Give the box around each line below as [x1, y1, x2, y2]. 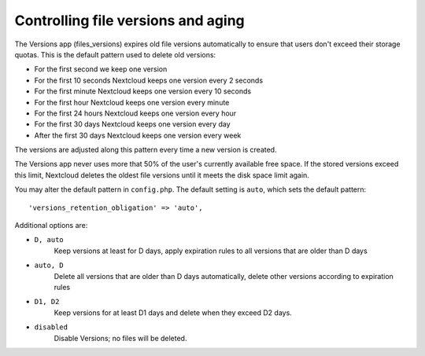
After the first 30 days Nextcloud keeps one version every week [34, 130, 242, 140]
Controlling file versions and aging [14, 12, 246, 29]
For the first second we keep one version [34, 64, 168, 74]
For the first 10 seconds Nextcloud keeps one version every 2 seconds [34, 75, 264, 85]
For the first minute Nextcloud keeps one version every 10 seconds [34, 86, 252, 96]
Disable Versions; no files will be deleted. [54, 333, 187, 343]
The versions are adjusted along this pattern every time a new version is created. [14, 145, 277, 155]
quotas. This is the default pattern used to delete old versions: [14, 50, 216, 59]
